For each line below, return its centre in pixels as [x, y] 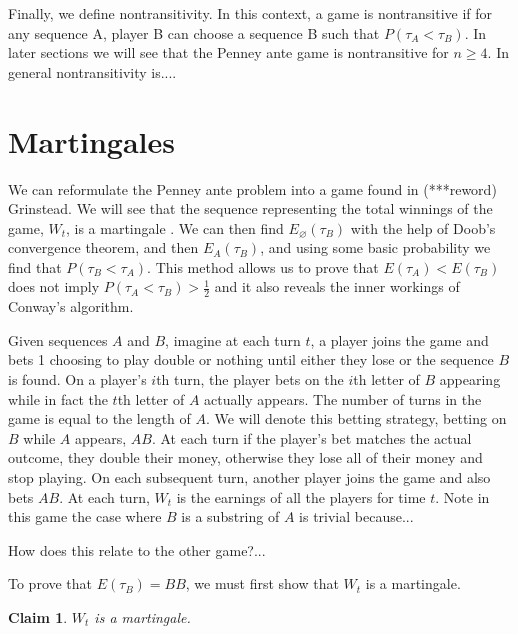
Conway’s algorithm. [71, 306]
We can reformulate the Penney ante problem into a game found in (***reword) [252, 188]
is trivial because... [356, 516]
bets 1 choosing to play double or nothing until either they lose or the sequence [251, 359]
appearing [470, 379]
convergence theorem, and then [103, 247]
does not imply [54, 286]
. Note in [462, 496]
